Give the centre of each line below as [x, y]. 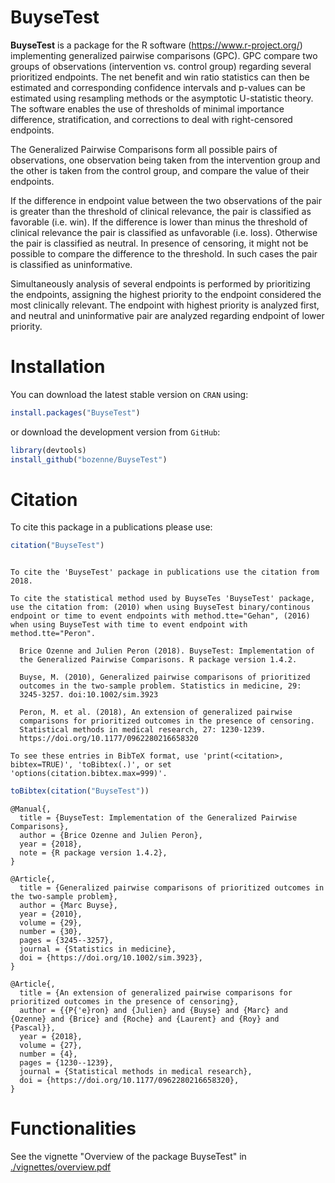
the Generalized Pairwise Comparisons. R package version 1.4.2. [158, 660]
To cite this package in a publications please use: [111, 527]
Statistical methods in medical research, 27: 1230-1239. [143, 730]
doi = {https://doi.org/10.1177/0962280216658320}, [129, 1081]
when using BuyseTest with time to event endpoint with [129, 625]
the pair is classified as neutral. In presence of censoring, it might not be [159, 243]
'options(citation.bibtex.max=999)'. [89, 774]
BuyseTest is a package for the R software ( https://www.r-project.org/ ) [156, 45]
